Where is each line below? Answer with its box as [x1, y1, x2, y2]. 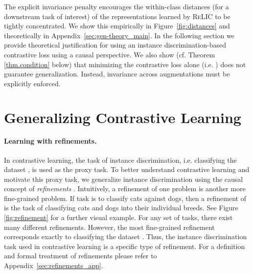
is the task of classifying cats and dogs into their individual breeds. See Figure [4, 202, 238, 213]
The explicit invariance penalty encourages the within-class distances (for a [4, 1, 229, 11]
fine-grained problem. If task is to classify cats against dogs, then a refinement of [4, 193, 246, 203]
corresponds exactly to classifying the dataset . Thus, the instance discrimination [4, 231, 247, 242]
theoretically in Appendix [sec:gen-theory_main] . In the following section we [4, 30, 234, 40]
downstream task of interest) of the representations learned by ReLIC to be [4, 11, 230, 21]
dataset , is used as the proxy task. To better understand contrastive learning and [4, 164, 250, 174]
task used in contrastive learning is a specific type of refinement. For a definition [4, 241, 245, 251]
